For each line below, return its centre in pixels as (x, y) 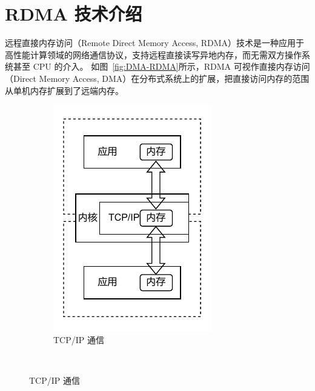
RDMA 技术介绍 (74, 14)
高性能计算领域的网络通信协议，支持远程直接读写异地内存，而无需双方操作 (153, 54)
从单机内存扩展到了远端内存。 (64, 90)
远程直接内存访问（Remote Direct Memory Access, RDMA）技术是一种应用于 (155, 43)
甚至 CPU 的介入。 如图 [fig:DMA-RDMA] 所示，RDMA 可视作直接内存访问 (161, 66)
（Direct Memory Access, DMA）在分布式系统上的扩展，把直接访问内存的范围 (157, 78)
